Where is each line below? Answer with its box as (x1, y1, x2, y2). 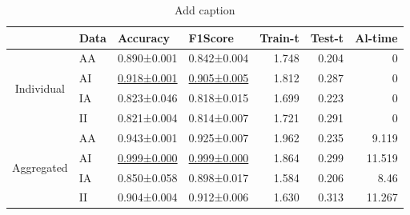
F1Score (188, 29, 234, 46)
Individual (14, 79, 65, 96)
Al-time (355, 29, 398, 46)
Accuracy (117, 29, 171, 46)
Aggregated (12, 159, 68, 176)
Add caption (175, 2, 235, 18)
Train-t (259, 29, 299, 46)
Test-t (310, 29, 344, 46)
